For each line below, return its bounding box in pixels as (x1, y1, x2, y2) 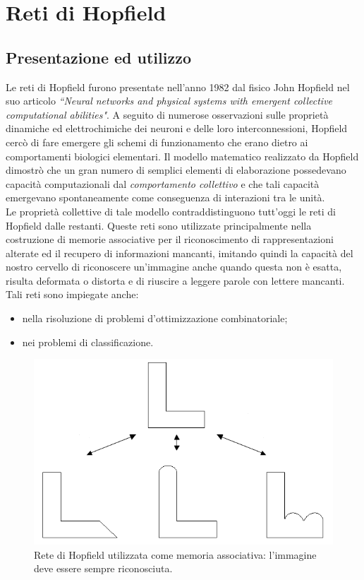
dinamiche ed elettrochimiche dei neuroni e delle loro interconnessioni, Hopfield (6, 121, 348, 136)
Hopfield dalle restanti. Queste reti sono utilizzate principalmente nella (6, 218, 312, 232)
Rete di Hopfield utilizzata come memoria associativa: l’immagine (34, 547, 317, 562)
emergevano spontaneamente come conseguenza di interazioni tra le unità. (6, 190, 325, 205)
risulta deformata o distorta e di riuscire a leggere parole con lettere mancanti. (6, 273, 345, 288)
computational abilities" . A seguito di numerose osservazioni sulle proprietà (6, 107, 329, 122)
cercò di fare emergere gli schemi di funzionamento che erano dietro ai (6, 134, 308, 149)
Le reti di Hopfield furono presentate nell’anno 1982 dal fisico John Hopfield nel (6, 79, 350, 94)
